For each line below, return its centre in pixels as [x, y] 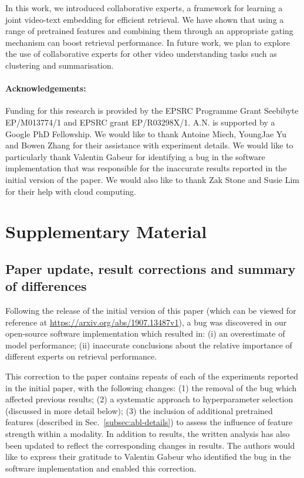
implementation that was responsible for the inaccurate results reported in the [146, 168]
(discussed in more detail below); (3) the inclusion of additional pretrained [139, 410]
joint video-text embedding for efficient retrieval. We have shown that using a [145, 19]
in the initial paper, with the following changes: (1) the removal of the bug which [151, 387]
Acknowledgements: [46, 88]
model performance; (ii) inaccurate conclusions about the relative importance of [149, 345]
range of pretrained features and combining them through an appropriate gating [149, 31]
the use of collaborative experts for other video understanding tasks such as [141, 54]
